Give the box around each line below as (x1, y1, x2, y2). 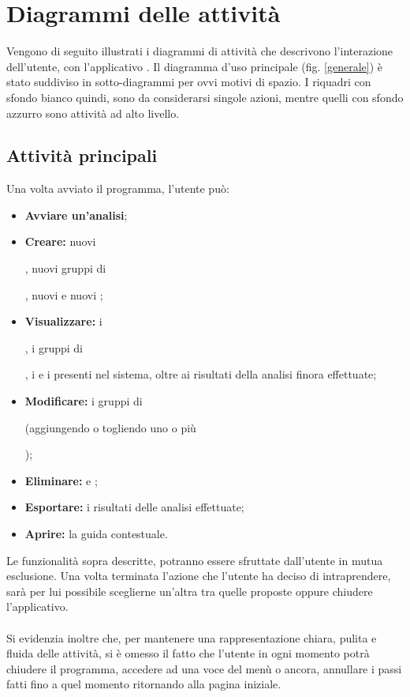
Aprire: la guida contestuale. (24, 526, 168, 542)
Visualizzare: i (24, 313, 102, 330)
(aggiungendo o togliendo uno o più (24, 419, 196, 435)
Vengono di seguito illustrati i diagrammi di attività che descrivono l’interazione (6, 43, 393, 59)
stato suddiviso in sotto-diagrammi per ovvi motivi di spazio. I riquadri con (6, 73, 371, 90)
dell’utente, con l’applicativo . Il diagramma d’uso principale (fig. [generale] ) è (6, 58, 383, 74)
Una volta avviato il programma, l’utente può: (6, 180, 229, 197)
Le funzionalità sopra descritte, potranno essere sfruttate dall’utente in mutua (6, 552, 383, 568)
